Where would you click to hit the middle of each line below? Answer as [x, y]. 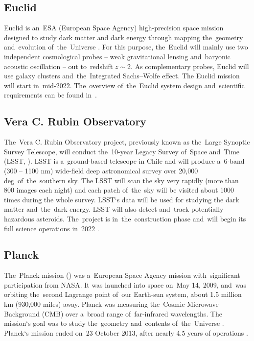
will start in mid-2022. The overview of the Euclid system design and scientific [124, 85]
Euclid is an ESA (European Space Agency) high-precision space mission [114, 28]
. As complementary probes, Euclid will [190, 66]
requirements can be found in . [50, 95]
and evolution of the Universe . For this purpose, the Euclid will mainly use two [126, 47]
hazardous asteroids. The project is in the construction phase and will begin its [125, 218]
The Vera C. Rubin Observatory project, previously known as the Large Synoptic [127, 142]
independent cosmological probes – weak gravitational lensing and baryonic [117, 56]
